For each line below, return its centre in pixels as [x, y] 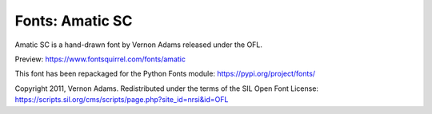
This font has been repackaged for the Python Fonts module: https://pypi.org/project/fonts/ [165, 74]
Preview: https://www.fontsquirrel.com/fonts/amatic [100, 59]
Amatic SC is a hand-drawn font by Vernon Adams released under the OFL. [139, 45]
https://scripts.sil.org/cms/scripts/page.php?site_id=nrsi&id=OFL [122, 100]
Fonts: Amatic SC [74, 21]
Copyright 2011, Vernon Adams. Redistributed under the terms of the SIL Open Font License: [167, 88]
